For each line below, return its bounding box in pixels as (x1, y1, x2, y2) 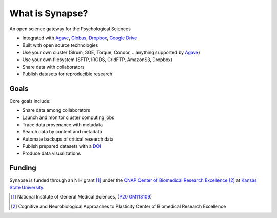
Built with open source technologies (22, 42, 98, 48)
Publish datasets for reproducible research (22, 71, 113, 77)
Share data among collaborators (22, 107, 91, 113)
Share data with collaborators (22, 64, 85, 70)
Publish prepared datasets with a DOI (22, 143, 101, 149)
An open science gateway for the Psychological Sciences (9, 26, 131, 32)
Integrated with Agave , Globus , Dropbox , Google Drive (22, 35, 137, 41)
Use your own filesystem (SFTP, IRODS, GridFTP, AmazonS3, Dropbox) (22, 56, 173, 63)
